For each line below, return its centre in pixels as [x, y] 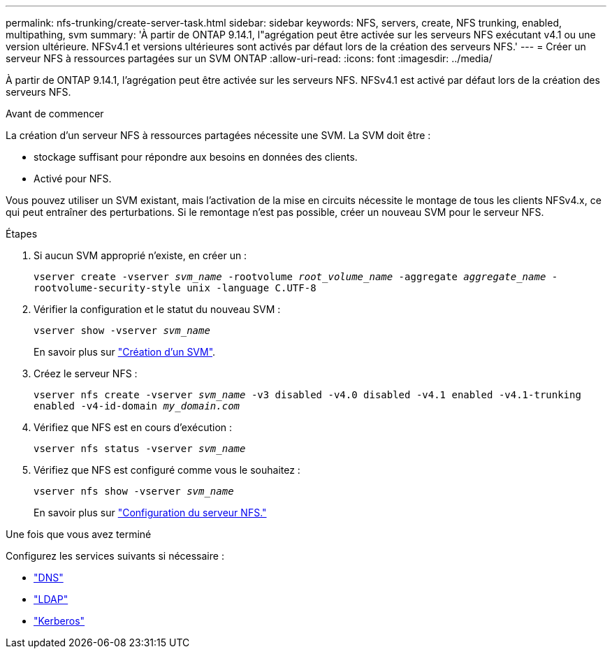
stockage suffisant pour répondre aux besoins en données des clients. [196, 157]
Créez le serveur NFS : [86, 373]
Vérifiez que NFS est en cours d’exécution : [133, 427]
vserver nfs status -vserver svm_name [140, 449]
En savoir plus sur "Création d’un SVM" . [125, 352]
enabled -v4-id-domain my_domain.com [137, 406]
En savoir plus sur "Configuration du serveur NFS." [150, 513]
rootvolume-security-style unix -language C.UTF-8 [175, 288]
